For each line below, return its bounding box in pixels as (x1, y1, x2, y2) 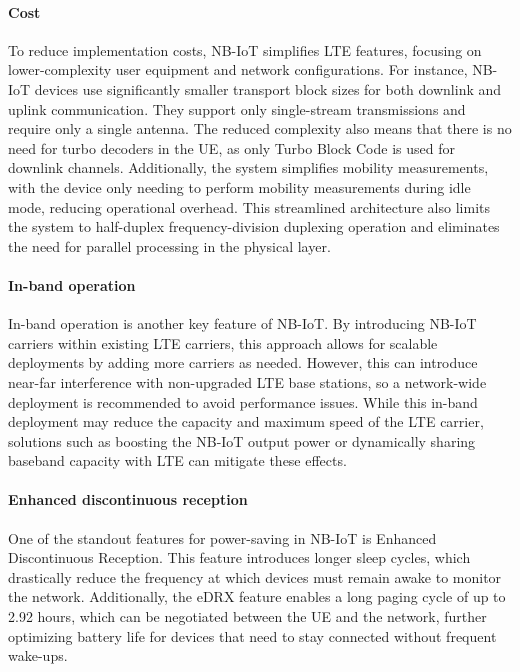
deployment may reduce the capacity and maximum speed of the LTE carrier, (8, 411, 484, 432)
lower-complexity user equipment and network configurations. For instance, (8, 59, 468, 80)
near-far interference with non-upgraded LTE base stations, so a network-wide (8, 371, 487, 392)
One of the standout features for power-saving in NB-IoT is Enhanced (8, 527, 437, 548)
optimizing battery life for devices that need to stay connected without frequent (8, 625, 497, 646)
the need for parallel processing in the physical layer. (8, 235, 331, 256)
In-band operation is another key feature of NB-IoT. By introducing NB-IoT (8, 313, 477, 334)
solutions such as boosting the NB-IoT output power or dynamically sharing (8, 430, 476, 451)
